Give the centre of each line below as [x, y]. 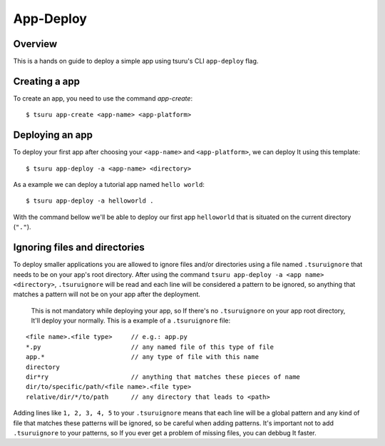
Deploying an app [53, 135]
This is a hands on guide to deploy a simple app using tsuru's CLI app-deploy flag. [136, 61]
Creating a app [47, 81]
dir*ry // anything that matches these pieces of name [163, 377]
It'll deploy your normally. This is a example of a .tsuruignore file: [131, 320]
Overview [35, 44]
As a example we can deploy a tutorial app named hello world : [109, 185]
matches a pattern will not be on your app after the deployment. [107, 294]
